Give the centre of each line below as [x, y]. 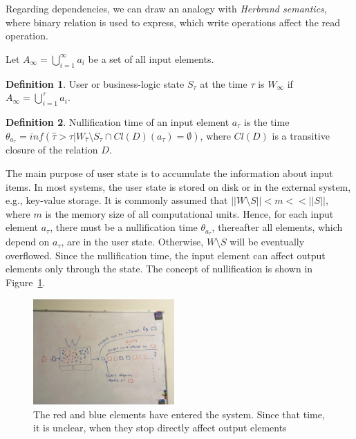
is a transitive [301, 135]
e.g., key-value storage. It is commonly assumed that [117, 200]
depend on [28, 242]
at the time [224, 83]
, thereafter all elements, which [277, 227]
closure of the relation [52, 150]
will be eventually [267, 242]
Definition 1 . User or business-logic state [95, 83]
